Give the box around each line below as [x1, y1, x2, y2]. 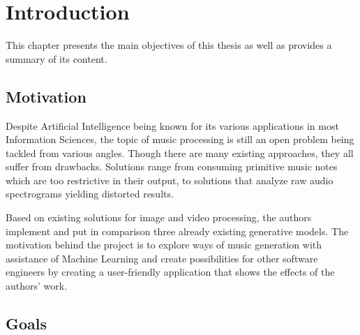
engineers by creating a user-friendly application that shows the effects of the [6, 265, 335, 279]
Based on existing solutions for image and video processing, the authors [6, 210, 312, 225]
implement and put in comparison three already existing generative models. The [6, 223, 349, 238]
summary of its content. [6, 51, 107, 66]
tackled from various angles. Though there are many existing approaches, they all [6, 145, 354, 160]
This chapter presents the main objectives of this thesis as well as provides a [6, 38, 332, 52]
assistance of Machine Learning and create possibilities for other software [6, 251, 318, 265]
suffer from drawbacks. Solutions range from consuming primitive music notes [6, 159, 338, 174]
